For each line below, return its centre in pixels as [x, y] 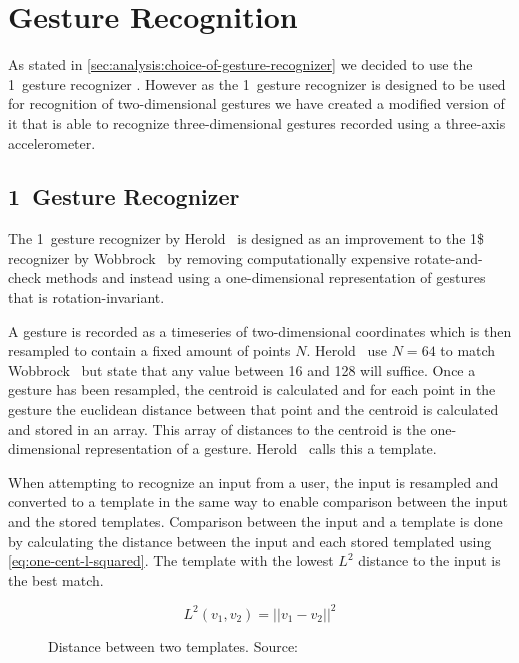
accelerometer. [52, 142]
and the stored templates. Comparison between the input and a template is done [255, 521]
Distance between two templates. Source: [173, 645]
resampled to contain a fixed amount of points [149, 350]
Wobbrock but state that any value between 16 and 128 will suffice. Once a [242, 369]
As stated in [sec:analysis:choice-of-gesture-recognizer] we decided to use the [240, 64]
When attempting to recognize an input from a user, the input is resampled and [253, 481]
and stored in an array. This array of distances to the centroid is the [217, 428]
